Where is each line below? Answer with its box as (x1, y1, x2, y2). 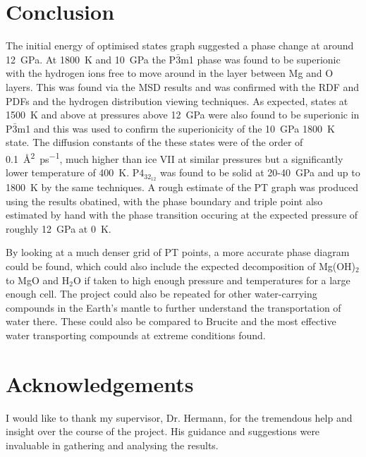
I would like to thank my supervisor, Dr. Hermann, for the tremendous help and (6, 410, 353, 425)
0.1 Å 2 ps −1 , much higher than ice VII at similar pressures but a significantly (6, 149, 343, 166)
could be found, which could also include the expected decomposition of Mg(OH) (6, 258, 356, 273)
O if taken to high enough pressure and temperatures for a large (73, 272, 350, 287)
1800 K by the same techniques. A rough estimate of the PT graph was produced (6, 179, 358, 194)
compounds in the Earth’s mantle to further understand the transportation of (6, 300, 341, 315)
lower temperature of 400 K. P (6, 165, 140, 180)
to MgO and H (6, 272, 70, 287)
